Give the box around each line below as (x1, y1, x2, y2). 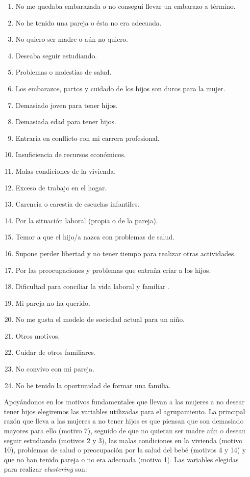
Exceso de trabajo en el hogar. (15, 182, 107, 192)
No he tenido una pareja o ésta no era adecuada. (15, 17, 162, 27)
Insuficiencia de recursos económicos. (15, 149, 126, 159)
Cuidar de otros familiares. (15, 347, 96, 357)
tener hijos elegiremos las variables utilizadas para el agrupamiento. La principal (4, 406, 245, 416)
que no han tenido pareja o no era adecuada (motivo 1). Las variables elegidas (4, 454, 239, 464)
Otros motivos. (15, 330, 60, 341)
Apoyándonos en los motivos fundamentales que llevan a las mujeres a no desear (4, 397, 245, 407)
